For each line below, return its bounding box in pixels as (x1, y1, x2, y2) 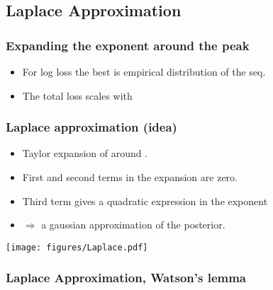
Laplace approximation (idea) (6, 118, 177, 136)
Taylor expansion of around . (22, 146, 148, 161)
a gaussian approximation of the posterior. (41, 217, 225, 232)
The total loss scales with (22, 88, 133, 103)
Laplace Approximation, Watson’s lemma (6, 269, 246, 286)
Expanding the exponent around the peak (6, 36, 250, 54)
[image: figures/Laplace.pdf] (6, 242, 148, 253)
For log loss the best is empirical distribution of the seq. (22, 64, 266, 79)
